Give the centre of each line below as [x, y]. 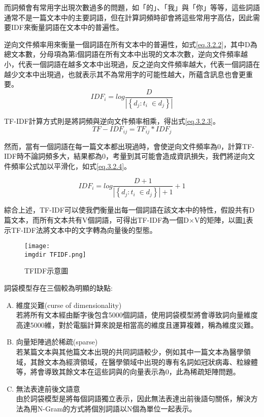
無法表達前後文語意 [48, 388]
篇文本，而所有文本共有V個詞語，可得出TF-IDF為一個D [96, 219]
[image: [37, 246]
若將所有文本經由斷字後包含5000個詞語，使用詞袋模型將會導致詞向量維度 [137, 315]
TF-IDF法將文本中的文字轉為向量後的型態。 [84, 230]
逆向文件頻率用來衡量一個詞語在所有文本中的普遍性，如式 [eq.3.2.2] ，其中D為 [131, 44]
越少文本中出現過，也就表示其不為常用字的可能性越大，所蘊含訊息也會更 [125, 74]
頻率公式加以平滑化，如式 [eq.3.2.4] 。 [71, 166]
